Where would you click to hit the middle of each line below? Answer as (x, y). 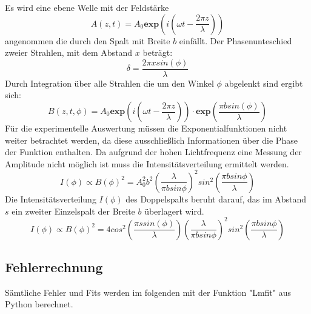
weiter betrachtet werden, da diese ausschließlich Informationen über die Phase (151, 140)
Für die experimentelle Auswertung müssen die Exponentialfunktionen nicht (146, 128)
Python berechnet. (39, 304)
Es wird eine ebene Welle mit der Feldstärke (87, 7)
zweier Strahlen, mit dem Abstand (69, 52)
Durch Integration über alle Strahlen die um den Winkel (109, 83)
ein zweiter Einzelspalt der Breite (73, 211)
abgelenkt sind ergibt (264, 83)
